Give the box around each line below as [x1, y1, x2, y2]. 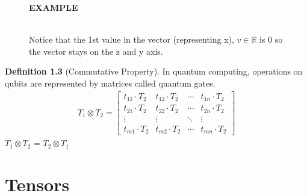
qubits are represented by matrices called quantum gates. [5, 76, 216, 89]
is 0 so [259, 33, 283, 46]
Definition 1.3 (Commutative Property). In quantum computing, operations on [5, 65, 303, 78]
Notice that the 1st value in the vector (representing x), [29, 33, 234, 46]
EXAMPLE [29, 1, 78, 13]
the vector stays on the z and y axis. [29, 44, 163, 57]
